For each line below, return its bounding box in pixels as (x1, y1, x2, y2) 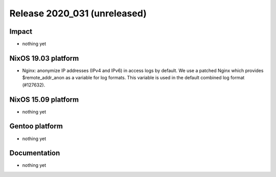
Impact (9, 27, 33, 36)
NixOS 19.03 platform (9, 54, 79, 62)
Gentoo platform (9, 122, 63, 130)
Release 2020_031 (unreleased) (9, 8, 147, 19)
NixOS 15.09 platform (9, 95, 79, 104)
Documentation (9, 149, 60, 158)
